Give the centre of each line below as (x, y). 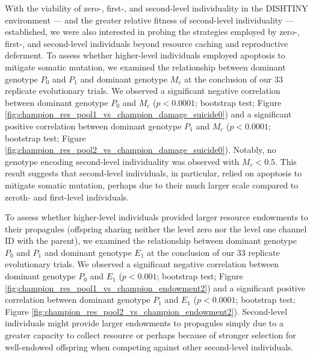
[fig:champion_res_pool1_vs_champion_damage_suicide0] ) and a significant (148, 114)
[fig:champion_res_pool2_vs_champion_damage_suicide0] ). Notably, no (141, 150)
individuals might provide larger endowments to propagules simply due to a (144, 323)
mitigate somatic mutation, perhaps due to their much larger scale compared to (152, 185)
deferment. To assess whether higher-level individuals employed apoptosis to (145, 55)
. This (286, 161)
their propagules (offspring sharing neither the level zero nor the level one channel (156, 228)
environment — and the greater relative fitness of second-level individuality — (149, 20)
